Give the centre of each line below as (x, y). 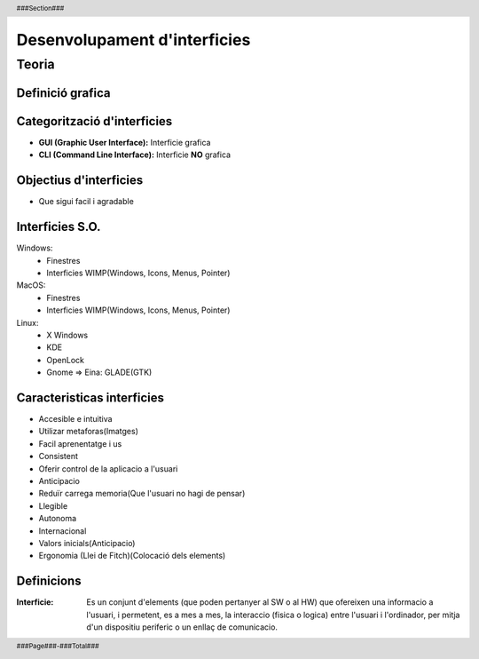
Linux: (27, 322)
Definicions (49, 581)
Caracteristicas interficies (90, 397)
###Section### (40, 8)
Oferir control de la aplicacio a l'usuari (108, 468)
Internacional (63, 531)
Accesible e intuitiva (75, 419)
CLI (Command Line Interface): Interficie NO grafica (134, 155)
